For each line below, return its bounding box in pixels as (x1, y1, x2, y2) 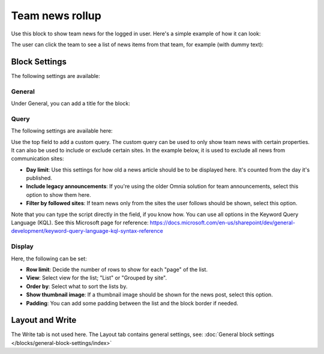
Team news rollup (11, 9, 101, 22)
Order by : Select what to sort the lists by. (26, 283, 128, 290)
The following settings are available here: (11, 127, 113, 134)
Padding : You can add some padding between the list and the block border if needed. (26, 299, 239, 307)
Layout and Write (11, 315, 77, 325)
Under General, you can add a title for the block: (11, 100, 130, 107)
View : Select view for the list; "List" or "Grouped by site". (26, 274, 167, 281)
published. (26, 175, 52, 182)
